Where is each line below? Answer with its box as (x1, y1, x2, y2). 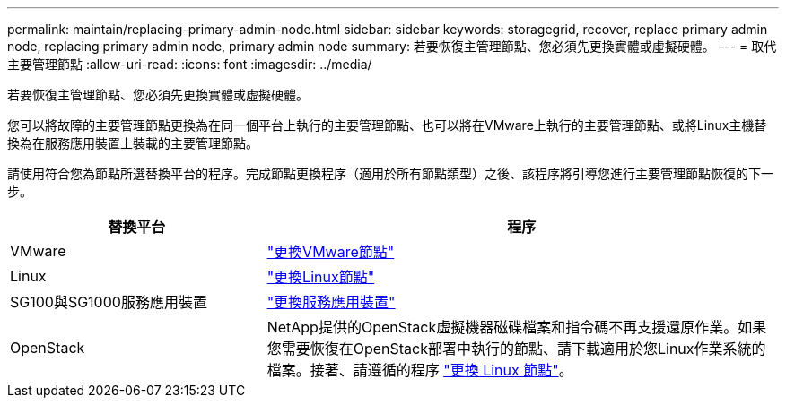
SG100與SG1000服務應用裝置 (10, 293, 207, 311)
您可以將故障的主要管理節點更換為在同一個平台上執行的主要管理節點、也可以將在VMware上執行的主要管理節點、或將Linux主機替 (7, 117, 767, 133)
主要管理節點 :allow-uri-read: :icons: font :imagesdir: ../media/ (7, 56, 372, 72)
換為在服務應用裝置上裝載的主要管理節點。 (7, 135, 258, 151)
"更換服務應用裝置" (266, 293, 396, 311)
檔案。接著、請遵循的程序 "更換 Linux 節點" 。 (266, 361, 573, 379)
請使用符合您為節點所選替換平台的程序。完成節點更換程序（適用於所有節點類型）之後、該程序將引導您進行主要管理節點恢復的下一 (7, 166, 773, 181)
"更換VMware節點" (266, 243, 395, 261)
